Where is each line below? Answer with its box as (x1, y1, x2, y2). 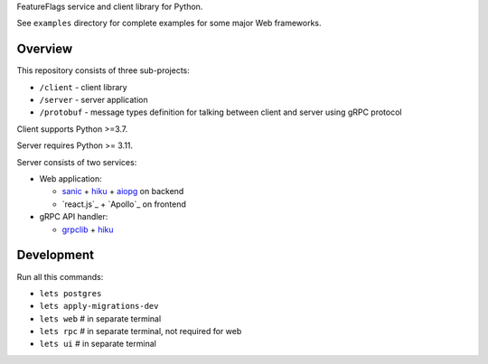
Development (16, 247, 95, 263)
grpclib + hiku (61, 224, 114, 235)
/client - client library (39, 81, 127, 92)
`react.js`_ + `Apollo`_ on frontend (61, 199, 187, 210)
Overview (16, 42, 73, 57)
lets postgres (39, 288, 102, 298)
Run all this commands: (16, 271, 104, 282)
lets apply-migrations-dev (39, 301, 159, 312)
